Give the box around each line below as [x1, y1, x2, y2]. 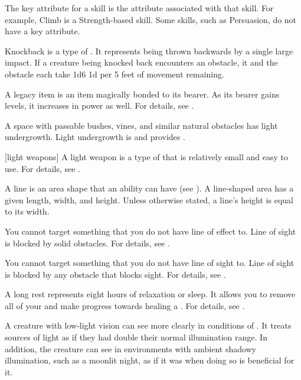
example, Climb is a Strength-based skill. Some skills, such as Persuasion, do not [5, 13, 297, 25]
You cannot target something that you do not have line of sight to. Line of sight [5, 256, 295, 269]
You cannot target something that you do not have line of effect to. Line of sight [5, 225, 296, 237]
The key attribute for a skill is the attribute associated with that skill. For [5, 2, 274, 14]
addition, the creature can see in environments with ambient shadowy [5, 342, 257, 355]
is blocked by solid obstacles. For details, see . [5, 236, 170, 249]
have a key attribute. [5, 25, 80, 37]
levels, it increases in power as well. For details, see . [5, 99, 194, 112]
